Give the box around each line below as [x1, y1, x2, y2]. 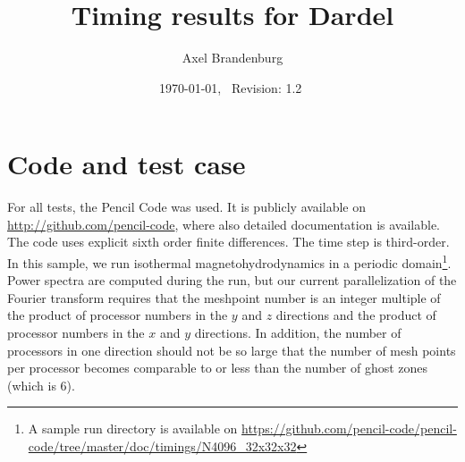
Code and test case [7, 146, 246, 182]
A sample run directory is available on [28, 419, 238, 438]
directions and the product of [275, 306, 436, 324]
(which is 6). [7, 375, 75, 394]
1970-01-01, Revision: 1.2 [159, 78, 302, 97]
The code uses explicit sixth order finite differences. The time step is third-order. [7, 232, 450, 251]
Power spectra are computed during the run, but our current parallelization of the [7, 271, 457, 290]
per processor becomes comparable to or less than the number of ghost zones [7, 358, 428, 377]
